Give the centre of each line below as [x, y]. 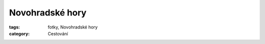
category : [19, 33]
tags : [14, 27]
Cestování [58, 33]
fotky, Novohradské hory [73, 27]
